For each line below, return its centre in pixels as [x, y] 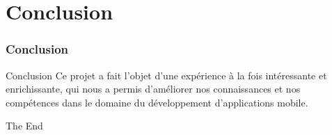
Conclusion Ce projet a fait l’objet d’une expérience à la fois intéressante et [166, 75]
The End [24, 126]
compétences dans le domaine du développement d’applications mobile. [157, 102]
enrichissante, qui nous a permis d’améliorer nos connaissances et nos [153, 89]
